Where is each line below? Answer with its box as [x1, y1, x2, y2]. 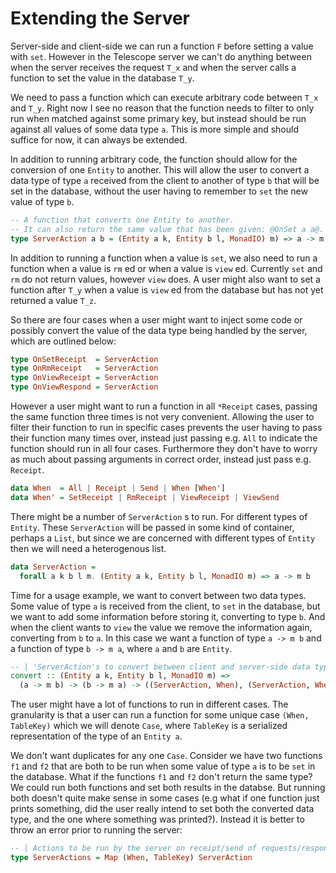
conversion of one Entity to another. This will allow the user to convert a [10, 163, 310, 176]
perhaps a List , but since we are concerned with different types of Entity [10, 532, 316, 544]
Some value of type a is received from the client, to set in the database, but [10, 600, 321, 612]
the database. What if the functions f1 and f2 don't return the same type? [10, 771, 313, 783]
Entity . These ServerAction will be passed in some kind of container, [10, 521, 295, 533]
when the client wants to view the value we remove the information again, [10, 621, 313, 633]
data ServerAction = [10, 562, 97, 572]
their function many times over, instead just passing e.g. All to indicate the [10, 432, 318, 444]
